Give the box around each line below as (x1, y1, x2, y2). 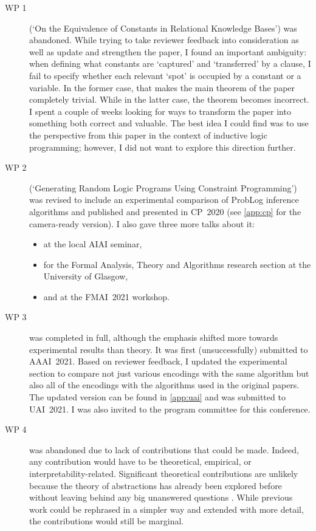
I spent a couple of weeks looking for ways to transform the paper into (29, 104, 291, 117)
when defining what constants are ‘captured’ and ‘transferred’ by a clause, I (29, 57, 311, 70)
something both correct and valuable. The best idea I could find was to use (29, 117, 309, 129)
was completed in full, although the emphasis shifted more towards (29, 331, 278, 344)
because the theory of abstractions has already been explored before (29, 479, 282, 492)
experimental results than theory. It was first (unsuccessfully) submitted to (29, 343, 308, 355)
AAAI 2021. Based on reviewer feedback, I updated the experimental (29, 355, 287, 368)
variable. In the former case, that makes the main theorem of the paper (29, 81, 295, 94)
